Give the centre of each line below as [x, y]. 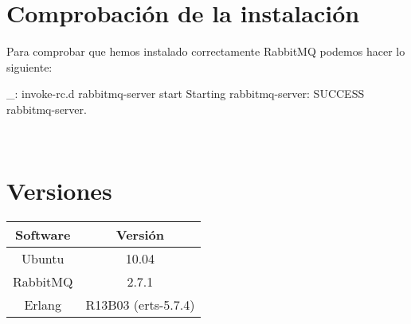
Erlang [43, 305]
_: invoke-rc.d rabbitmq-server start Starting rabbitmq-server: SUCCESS [186, 94]
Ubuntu [43, 259]
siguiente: [29, 66]
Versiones [59, 191]
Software [43, 235]
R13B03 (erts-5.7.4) [140, 305]
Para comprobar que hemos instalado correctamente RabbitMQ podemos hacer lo [206, 51]
